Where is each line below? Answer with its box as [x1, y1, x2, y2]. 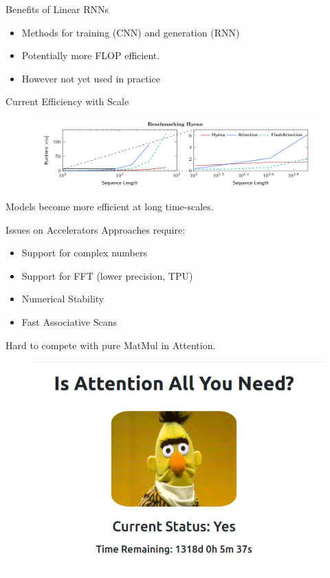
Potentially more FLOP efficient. [21, 48, 160, 63]
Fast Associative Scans [21, 315, 117, 329]
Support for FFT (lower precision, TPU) [21, 268, 193, 282]
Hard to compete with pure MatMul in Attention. [5, 337, 216, 352]
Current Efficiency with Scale [5, 94, 129, 109]
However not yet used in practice [21, 71, 160, 85]
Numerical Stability [21, 291, 104, 306]
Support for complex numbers [21, 245, 148, 260]
